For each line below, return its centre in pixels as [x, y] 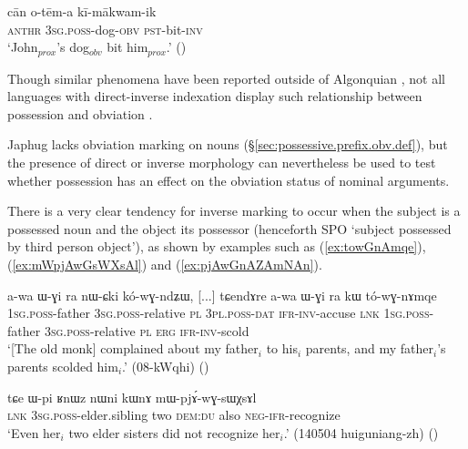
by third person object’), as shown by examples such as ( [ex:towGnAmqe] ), [217, 246]
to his [282, 348]
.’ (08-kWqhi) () [166, 366]
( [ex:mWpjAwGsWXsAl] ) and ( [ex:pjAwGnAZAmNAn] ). [165, 264]
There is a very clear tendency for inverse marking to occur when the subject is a [234, 211]
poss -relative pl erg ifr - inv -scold [158, 330]
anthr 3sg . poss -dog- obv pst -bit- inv [105, 29]
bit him [127, 47]
